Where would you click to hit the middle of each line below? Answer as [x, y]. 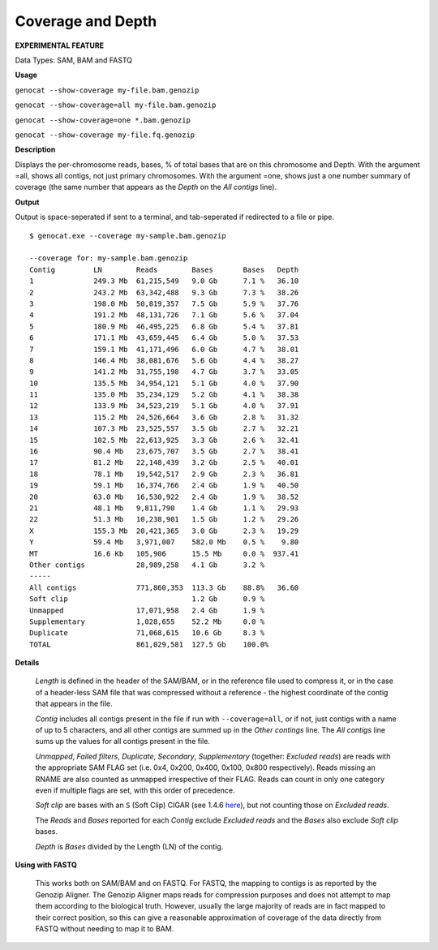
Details [27, 663]
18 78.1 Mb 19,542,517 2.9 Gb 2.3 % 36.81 [164, 474]
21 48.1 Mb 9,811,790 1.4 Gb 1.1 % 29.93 [164, 508]
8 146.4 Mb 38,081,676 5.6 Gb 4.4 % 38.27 [164, 360]
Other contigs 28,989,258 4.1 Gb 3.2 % [147, 565]
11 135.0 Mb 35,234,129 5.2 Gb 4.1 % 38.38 [164, 395]
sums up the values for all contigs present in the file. [123, 742]
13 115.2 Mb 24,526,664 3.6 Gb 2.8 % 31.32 [164, 417]
